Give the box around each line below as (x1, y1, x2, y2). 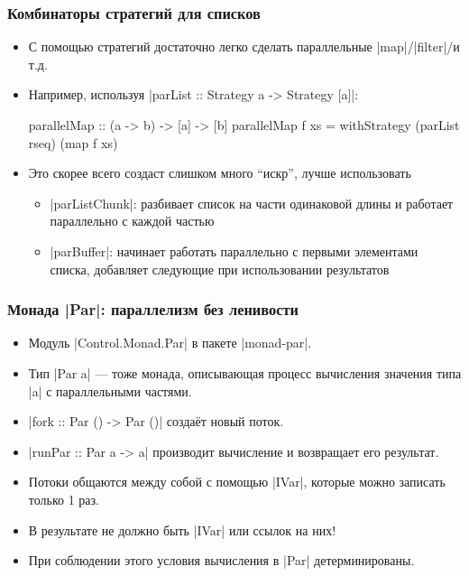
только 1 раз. (28, 489, 99, 508)
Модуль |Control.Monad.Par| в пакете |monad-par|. (28, 333, 312, 352)
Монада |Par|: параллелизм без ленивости (7, 298, 299, 321)
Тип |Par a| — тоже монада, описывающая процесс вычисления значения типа (28, 363, 462, 382)
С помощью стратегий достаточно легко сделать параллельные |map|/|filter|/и (28, 37, 460, 56)
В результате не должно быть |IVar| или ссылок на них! (28, 520, 336, 539)
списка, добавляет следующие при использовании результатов (50, 259, 390, 278)
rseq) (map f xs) (28, 133, 118, 152)
